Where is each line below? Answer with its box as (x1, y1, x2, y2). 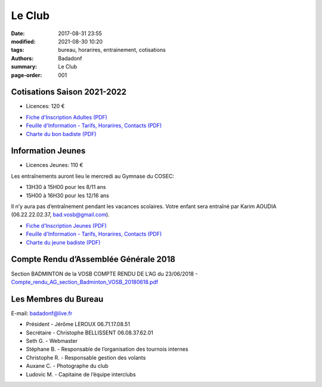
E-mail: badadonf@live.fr (11, 309, 73, 317)
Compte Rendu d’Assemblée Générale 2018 (11, 254, 176, 265)
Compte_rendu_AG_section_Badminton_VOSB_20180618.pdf (11, 278, 159, 286)
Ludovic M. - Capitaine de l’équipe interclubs (26, 370, 137, 378)
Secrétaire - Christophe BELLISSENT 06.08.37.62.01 (26, 329, 153, 336)
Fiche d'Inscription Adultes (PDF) (26, 113, 107, 120)
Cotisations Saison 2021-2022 (11, 87, 127, 97)
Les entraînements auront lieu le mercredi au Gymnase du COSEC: (11, 172, 175, 179)
